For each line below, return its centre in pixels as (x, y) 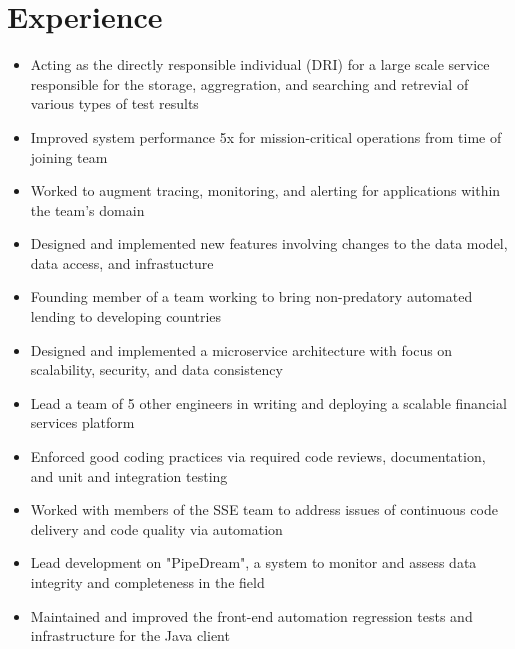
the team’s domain (87, 209)
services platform (82, 422)
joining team (69, 156)
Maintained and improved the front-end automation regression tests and (251, 615)
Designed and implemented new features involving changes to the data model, (269, 243)
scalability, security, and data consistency (156, 369)
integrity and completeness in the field (147, 582)
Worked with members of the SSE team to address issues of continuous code (264, 509)
